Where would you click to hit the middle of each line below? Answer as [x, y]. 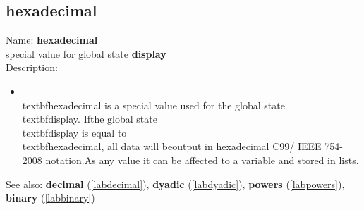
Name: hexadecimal [52, 40]
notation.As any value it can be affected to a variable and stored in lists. [202, 160]
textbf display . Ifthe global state [90, 119]
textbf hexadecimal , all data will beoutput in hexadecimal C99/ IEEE [172, 146]
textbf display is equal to [74, 132]
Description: [32, 67]
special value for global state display [86, 53]
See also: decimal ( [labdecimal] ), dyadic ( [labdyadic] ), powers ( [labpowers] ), [175, 184]
